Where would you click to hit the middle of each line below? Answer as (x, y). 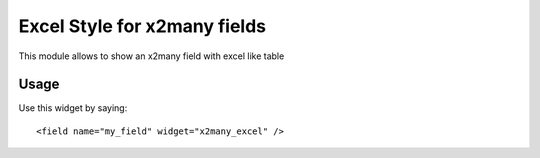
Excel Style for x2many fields (142, 26)
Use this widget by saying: (73, 108)
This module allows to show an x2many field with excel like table (151, 56)
